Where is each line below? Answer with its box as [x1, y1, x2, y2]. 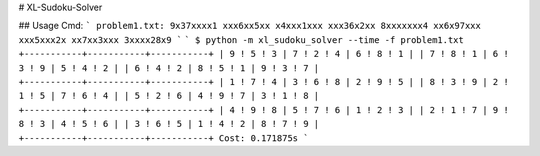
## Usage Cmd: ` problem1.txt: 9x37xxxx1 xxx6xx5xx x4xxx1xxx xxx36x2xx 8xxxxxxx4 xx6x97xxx [18, 20, 482, 32]
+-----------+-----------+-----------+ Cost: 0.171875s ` [18, 132, 309, 144]
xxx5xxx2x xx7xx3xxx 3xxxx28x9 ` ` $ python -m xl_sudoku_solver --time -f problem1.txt [18, 34, 464, 45]
